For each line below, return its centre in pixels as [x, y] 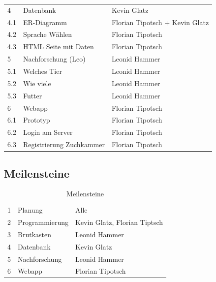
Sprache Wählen [47, 34]
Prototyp [36, 120]
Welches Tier [42, 71]
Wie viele [37, 83]
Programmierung [43, 222]
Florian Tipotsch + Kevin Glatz [160, 22]
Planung [30, 210]
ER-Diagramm [45, 22]
